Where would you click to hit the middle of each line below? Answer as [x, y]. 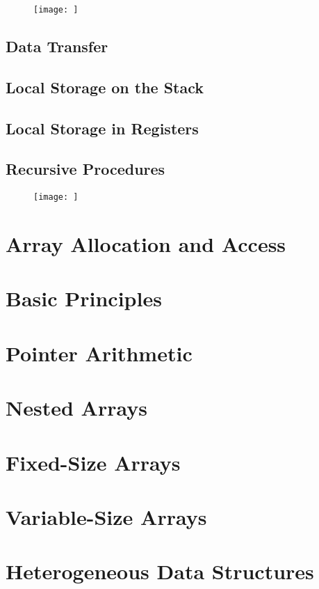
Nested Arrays [76, 408]
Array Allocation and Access [146, 244]
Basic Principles [84, 298]
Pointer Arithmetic [99, 353]
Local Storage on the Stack [105, 87]
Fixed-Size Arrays [93, 462]
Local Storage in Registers [102, 128]
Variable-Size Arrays [106, 516]
